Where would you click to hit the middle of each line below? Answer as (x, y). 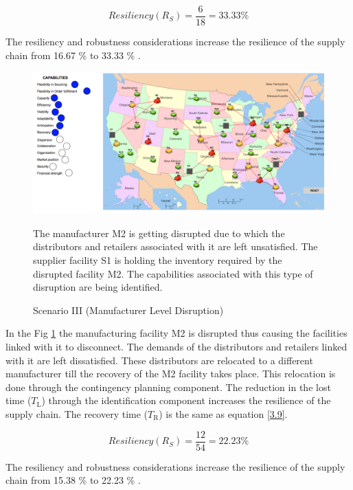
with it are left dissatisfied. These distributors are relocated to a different (159, 360)
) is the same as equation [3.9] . (223, 414)
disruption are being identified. (98, 287)
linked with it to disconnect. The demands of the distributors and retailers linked (176, 347)
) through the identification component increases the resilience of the (186, 400)
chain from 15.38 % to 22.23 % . (73, 480)
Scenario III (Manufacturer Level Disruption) (128, 310)
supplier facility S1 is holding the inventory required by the (158, 260)
